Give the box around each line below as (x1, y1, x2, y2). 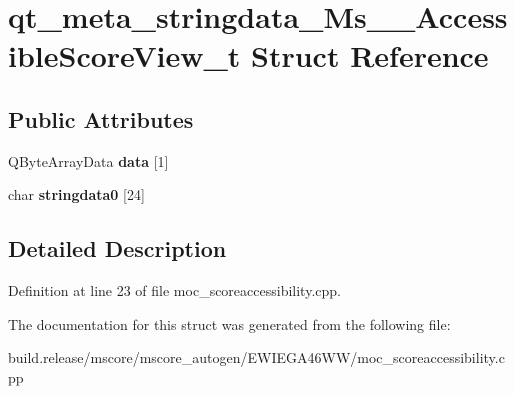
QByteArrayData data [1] (8, 150, 169, 171)
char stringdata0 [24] (8, 184, 145, 205)
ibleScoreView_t (8, 35, 241, 76)
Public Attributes (8, 103, 194, 134)
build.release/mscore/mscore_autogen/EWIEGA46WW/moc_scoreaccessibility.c (8, 347, 505, 368)
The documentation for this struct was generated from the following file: (8, 313, 451, 334)
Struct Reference (251, 35, 489, 76)
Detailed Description (8, 233, 227, 264)
